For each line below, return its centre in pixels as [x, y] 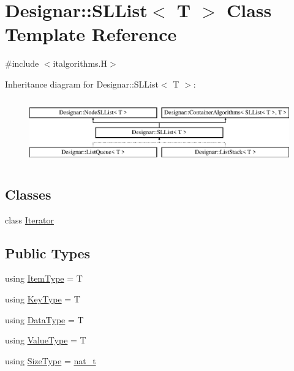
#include [22, 63]
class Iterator [29, 219]
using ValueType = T [46, 340]
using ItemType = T [44, 278]
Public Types [48, 253]
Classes [28, 194]
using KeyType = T [43, 298]
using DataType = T [44, 319]
